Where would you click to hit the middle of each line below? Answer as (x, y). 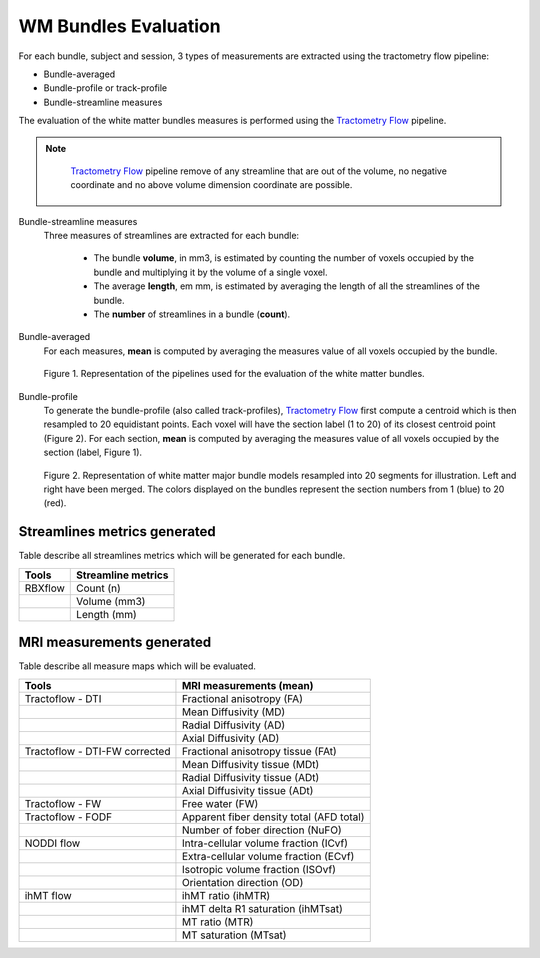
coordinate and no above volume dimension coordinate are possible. (211, 185)
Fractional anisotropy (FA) (242, 698)
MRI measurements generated (115, 642)
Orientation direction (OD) (242, 882)
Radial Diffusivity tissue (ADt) (250, 777)
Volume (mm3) (111, 601)
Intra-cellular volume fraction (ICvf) (265, 843)
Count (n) (99, 588)
